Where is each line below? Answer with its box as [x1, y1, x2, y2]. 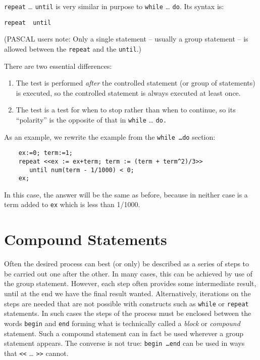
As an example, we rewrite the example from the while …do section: [4, 131, 216, 142]
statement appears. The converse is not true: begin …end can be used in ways [4, 338, 245, 348]
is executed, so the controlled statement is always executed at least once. [16, 87, 241, 98]
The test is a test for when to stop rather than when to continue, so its [16, 104, 236, 115]
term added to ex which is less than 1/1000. [4, 199, 140, 210]
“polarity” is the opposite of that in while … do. [16, 114, 167, 125]
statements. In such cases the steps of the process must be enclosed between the [4, 308, 251, 318]
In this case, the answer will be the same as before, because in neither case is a [4, 189, 248, 199]
